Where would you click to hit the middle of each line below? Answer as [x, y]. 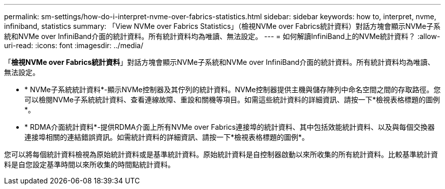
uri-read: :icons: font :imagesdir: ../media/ [74, 45]
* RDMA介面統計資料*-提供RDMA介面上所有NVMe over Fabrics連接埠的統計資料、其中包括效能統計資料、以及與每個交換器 [230, 127]
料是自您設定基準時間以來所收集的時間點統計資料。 [89, 164]
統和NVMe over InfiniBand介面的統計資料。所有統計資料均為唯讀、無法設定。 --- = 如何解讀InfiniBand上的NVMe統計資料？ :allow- [222, 36]
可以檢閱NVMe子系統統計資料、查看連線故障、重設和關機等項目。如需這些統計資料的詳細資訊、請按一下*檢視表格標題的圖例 [232, 100]
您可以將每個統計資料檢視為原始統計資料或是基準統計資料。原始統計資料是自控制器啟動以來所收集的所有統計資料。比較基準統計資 [221, 154]
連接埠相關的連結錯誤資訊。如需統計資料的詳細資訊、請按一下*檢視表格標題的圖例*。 [167, 137]
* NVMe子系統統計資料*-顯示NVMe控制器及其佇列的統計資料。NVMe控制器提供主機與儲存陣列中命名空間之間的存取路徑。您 [233, 89]
